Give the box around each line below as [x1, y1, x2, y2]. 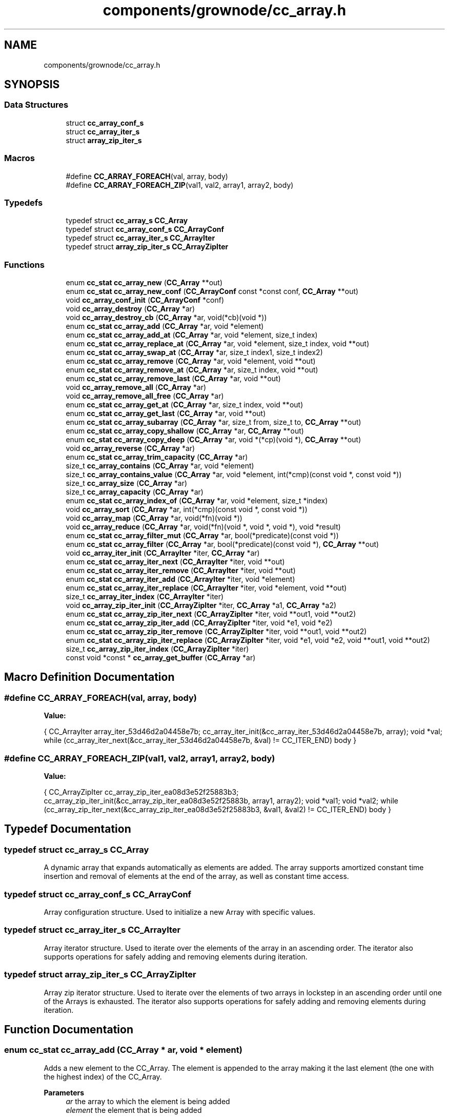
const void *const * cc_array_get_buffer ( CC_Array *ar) [66, 653, 256, 662]
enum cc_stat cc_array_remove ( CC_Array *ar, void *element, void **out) [66, 357, 316, 366]
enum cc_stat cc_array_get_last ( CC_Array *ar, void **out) [66, 409, 266, 418]
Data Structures [4, 100, 69, 110]
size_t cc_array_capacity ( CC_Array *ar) [66, 487, 203, 497]
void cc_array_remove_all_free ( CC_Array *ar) [66, 391, 224, 401]
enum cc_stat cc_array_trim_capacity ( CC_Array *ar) [66, 453, 248, 462]
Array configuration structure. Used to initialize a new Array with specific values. [44, 908, 316, 916]
